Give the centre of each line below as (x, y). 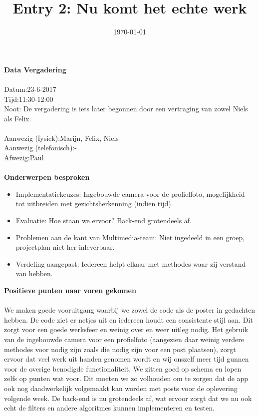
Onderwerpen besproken (47, 177)
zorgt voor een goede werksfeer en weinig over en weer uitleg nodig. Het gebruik (126, 329)
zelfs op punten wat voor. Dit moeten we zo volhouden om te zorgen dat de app (126, 378)
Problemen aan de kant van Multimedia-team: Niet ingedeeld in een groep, (130, 237)
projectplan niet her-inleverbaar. (65, 247)
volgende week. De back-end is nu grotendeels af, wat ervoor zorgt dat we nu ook (128, 398)
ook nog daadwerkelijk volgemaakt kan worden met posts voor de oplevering (121, 388)
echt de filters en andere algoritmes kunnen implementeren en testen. (109, 408)
